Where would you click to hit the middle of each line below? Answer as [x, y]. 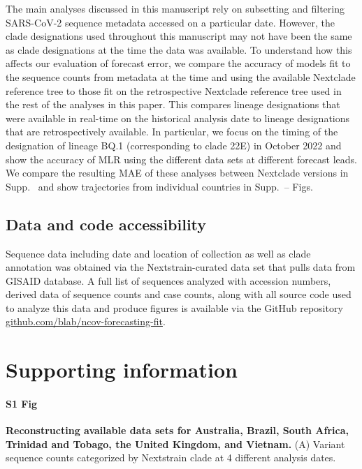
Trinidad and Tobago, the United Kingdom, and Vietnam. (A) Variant [175, 444]
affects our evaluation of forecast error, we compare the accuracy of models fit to [178, 63]
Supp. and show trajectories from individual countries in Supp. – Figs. [159, 186]
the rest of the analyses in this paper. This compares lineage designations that [173, 104]
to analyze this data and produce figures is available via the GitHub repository [174, 307]
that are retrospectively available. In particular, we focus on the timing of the [172, 132]
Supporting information [122, 370]
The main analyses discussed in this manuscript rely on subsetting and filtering [175, 8]
